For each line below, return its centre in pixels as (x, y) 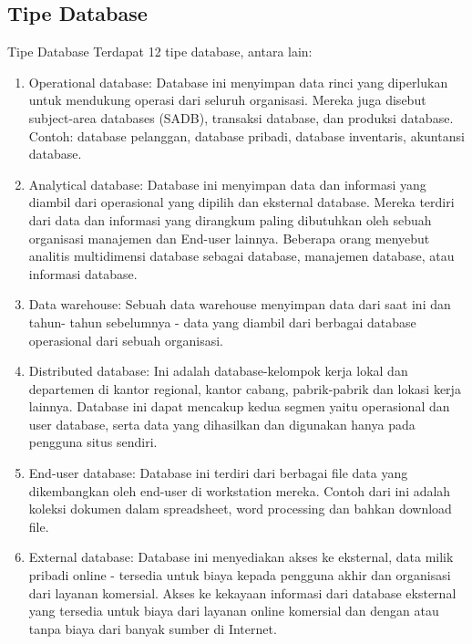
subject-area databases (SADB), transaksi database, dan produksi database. (241, 117)
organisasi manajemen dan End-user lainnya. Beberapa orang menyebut (229, 238)
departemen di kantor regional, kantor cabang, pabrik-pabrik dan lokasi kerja (245, 388)
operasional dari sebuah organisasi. (126, 340)
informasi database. (83, 273)
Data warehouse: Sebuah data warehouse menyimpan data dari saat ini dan (240, 304)
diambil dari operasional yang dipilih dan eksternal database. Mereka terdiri (241, 202)
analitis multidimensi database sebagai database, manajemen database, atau (241, 256)
